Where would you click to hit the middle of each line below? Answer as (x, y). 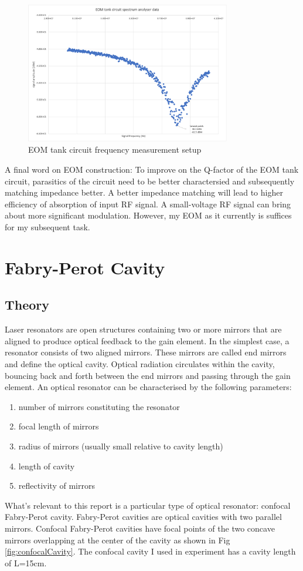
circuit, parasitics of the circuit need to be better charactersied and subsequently (150, 181)
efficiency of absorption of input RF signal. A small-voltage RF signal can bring (148, 204)
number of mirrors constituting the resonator (99, 406)
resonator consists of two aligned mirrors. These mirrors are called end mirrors (146, 352)
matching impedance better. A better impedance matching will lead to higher (144, 192)
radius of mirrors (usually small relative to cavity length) (121, 446)
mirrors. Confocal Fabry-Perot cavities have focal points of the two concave (140, 528)
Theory (27, 305)
